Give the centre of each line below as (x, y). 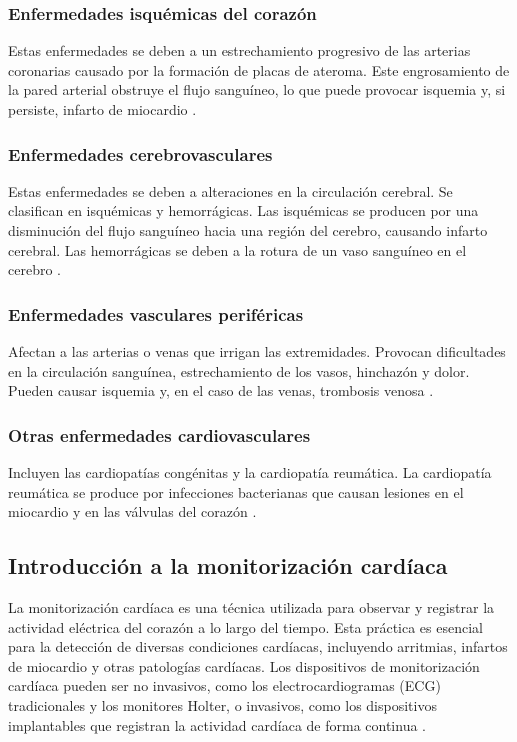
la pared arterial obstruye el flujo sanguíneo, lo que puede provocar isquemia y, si (257, 89)
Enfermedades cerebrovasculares (140, 153)
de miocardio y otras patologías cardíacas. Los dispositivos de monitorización (244, 665)
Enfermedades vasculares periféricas (156, 313)
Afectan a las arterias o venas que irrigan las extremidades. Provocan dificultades (257, 351)
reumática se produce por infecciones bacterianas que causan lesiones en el (236, 491)
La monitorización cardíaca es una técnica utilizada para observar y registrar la (251, 606)
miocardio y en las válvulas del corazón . (132, 511)
